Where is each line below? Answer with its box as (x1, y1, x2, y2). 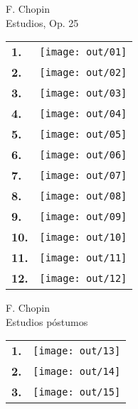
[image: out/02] (39, 66, 127, 78)
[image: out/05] (39, 128, 127, 140)
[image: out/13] (33, 344, 121, 356)
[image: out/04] (39, 107, 127, 119)
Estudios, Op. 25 (6, 15, 79, 30)
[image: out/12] (39, 272, 127, 284)
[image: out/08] (39, 190, 127, 202)
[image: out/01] (39, 45, 127, 58)
